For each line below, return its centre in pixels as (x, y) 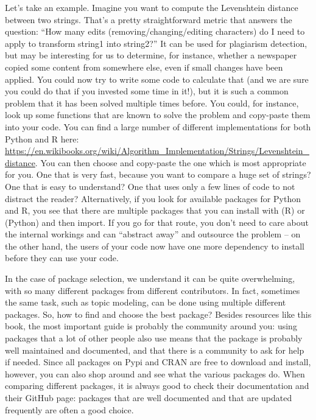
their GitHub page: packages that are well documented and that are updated (149, 397)
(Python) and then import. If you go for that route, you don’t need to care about (157, 222)
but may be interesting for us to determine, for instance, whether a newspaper (151, 55)
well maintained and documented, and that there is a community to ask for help (155, 350)
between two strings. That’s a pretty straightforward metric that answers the (149, 19)
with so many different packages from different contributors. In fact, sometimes (153, 290)
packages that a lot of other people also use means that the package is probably (154, 338)
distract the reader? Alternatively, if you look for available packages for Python (153, 198)
